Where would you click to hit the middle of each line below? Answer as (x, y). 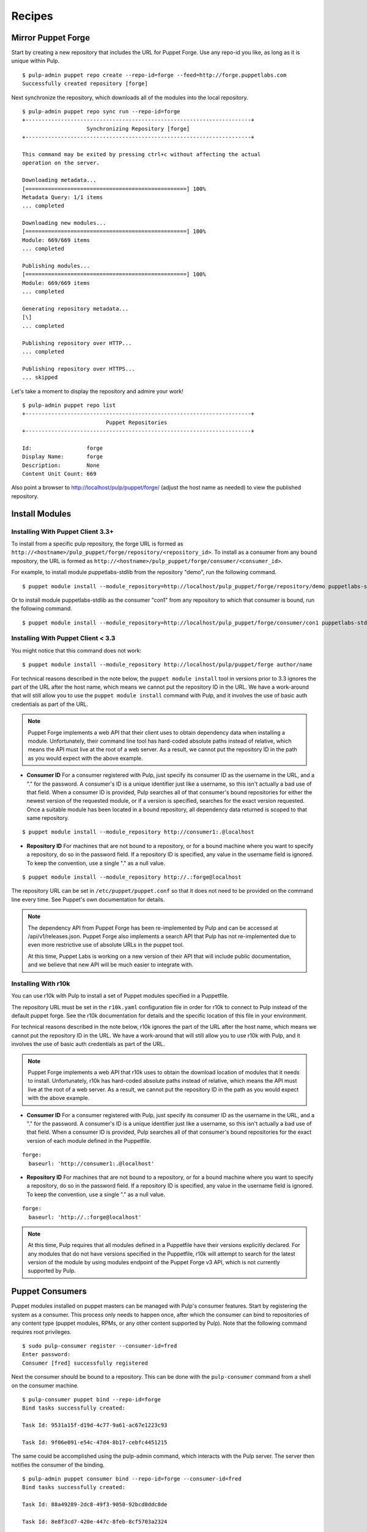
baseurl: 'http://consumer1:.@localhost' (91, 1163)
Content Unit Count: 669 (59, 474)
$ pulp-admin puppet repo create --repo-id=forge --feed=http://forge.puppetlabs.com (154, 75)
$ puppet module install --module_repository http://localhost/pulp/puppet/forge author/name (167, 665)
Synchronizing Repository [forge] (138, 128)
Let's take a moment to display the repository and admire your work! (97, 391)
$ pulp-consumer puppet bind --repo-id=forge (92, 1399)
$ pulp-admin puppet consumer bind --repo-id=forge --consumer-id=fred (132, 1479)
